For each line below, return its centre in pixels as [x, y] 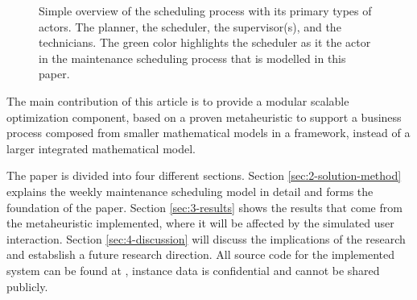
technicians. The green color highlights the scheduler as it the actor [205, 42]
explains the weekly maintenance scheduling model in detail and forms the [190, 191]
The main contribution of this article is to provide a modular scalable [178, 100]
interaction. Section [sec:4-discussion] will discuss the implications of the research [206, 238]
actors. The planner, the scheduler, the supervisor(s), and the [190, 26]
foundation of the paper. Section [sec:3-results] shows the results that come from [204, 207]
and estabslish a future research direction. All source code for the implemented [201, 254]
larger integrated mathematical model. [101, 148]
